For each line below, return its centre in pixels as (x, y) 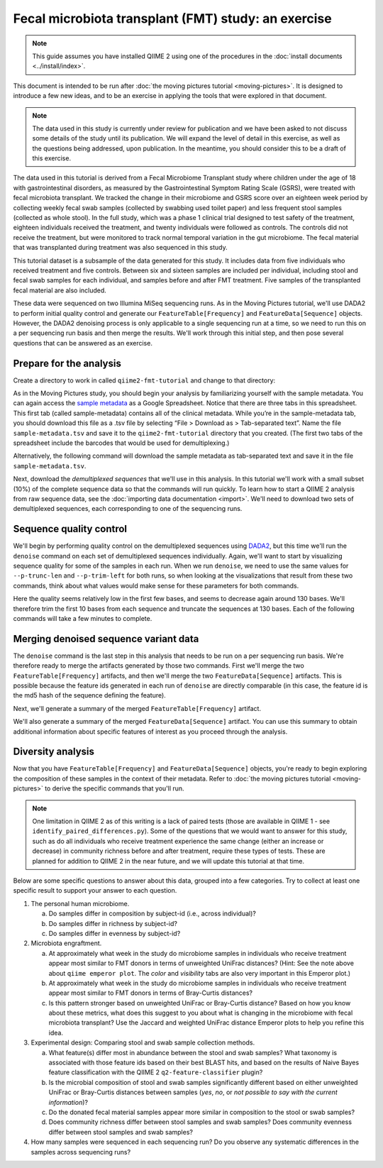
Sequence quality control (70, 529)
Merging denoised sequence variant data (106, 639)
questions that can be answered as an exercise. (83, 343)
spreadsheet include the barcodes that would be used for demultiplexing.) (121, 443)
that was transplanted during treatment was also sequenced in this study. (120, 248)
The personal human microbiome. (80, 903)
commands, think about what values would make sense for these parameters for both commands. (156, 585)
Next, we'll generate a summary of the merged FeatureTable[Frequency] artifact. (137, 708)
